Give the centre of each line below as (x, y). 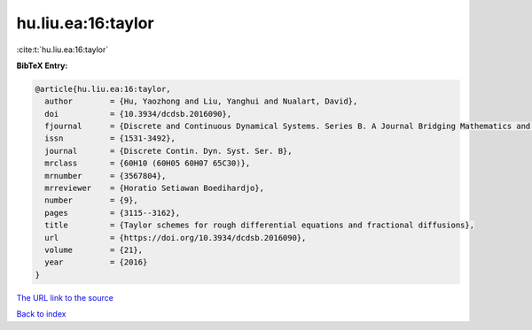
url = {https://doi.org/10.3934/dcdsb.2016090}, (176, 238)
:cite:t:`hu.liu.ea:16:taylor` (63, 50)
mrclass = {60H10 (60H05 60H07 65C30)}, (148, 163)
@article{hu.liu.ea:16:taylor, (103, 89)
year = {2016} (96, 262)
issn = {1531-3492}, (110, 138)
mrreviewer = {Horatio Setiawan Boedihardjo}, (155, 188)
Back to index (41, 314)
